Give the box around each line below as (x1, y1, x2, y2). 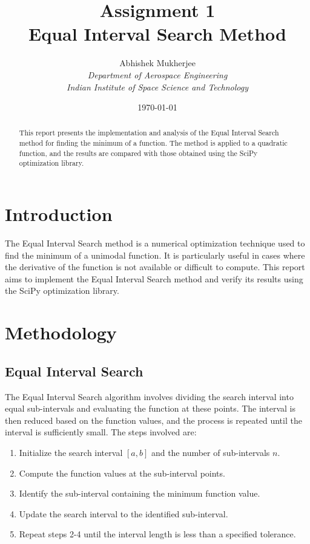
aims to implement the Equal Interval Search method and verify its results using (5, 272, 303, 285)
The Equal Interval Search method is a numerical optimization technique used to (5, 237, 305, 250)
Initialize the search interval (19, 446, 123, 458)
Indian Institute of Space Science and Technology (67, 80, 248, 93)
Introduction (5, 202, 113, 226)
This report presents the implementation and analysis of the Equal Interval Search (19, 127, 279, 138)
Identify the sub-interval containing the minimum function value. (19, 487, 260, 500)
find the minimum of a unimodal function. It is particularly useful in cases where (5, 248, 305, 261)
